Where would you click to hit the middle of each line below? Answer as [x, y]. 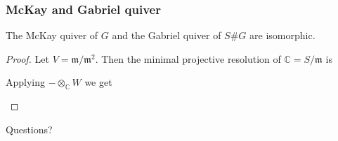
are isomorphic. [282, 35]
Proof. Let [27, 58]
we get [98, 82]
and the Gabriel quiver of [167, 35]
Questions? [29, 129]
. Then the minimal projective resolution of [188, 58]
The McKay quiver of [52, 35]
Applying [26, 82]
